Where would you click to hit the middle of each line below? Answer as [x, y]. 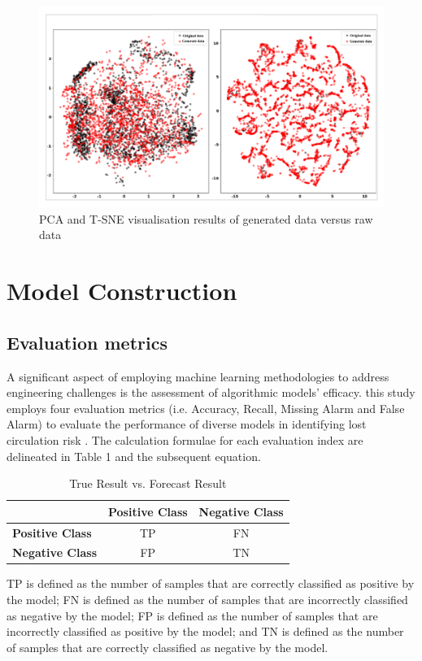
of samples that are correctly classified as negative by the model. [167, 647]
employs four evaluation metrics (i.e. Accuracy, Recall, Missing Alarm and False [206, 408]
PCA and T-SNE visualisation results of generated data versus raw [206, 218]
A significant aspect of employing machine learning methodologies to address [198, 376]
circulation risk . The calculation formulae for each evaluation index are [185, 439]
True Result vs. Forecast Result [148, 483]
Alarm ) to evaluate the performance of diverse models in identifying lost [187, 424]
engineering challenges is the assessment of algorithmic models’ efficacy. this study [211, 392]
